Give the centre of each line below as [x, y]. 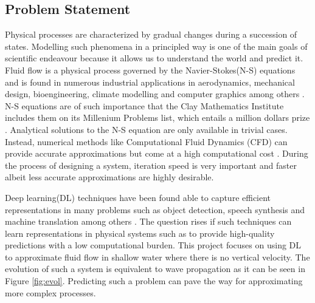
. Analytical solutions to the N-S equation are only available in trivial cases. [146, 129]
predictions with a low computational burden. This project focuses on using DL [153, 245]
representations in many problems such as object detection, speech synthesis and [155, 209]
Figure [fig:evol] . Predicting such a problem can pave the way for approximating [154, 281]
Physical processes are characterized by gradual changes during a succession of [151, 34]
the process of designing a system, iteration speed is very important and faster [151, 165]
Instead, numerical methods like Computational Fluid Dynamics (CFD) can [146, 141]
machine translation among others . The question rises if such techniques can [148, 221]
